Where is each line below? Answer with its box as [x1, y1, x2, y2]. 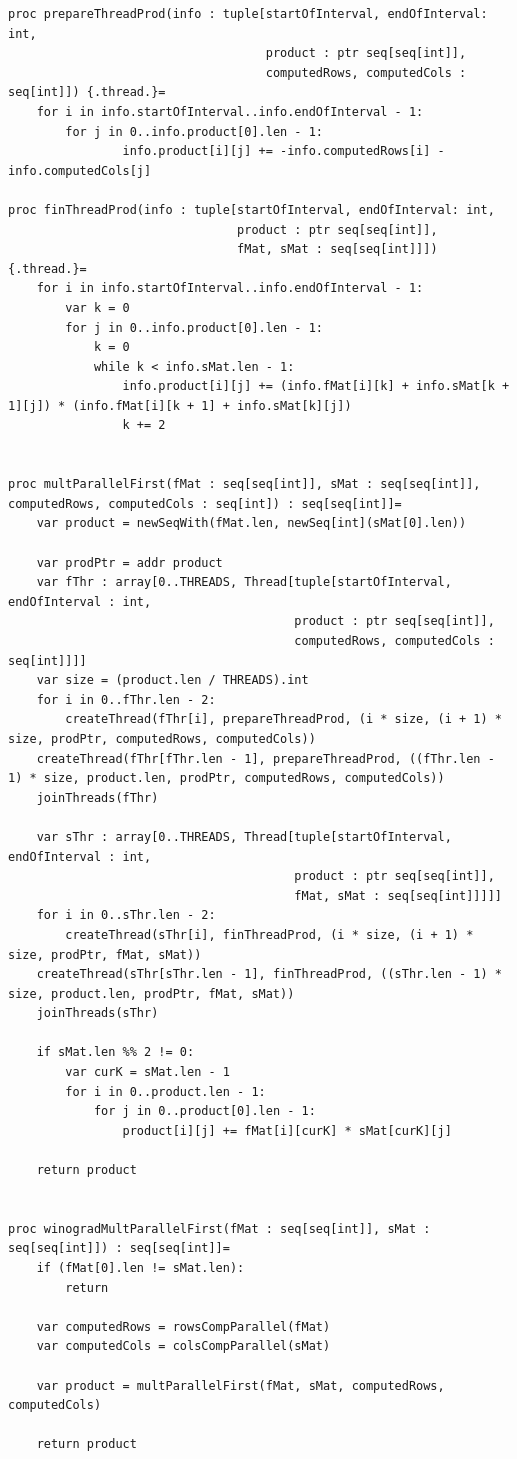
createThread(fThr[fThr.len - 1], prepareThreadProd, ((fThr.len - [36, 751, 495, 766]
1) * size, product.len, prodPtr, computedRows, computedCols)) [8, 771, 445, 786]
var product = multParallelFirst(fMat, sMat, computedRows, [36, 1378, 445, 1393]
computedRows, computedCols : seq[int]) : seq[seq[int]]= [8, 496, 402, 511]
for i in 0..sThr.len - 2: [36, 908, 216, 923]
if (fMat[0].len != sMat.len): [36, 1261, 245, 1275]
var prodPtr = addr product [36, 555, 223, 570]
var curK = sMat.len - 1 [65, 1065, 230, 1080]
